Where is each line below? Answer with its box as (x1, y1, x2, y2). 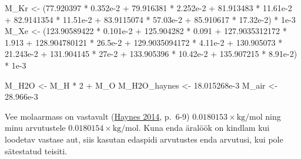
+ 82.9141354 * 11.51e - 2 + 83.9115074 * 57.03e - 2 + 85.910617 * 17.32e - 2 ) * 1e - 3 (5, 13, 296, 25)
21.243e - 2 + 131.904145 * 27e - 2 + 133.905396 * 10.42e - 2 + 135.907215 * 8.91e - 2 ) (5, 48, 297, 60)
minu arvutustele (5, 121, 66, 134)
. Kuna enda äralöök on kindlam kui (138, 121, 270, 134)
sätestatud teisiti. (5, 144, 68, 157)
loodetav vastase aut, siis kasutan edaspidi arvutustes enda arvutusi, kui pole (5, 133, 283, 145)
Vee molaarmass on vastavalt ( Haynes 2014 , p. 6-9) (5, 110, 190, 122)
